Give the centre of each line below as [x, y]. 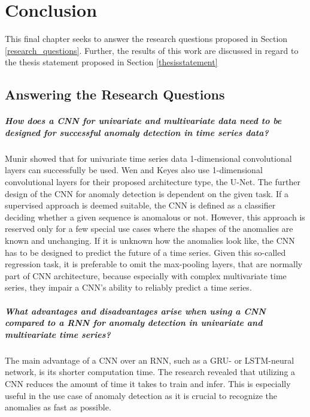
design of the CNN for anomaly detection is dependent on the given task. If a [147, 193]
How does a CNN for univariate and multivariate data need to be [143, 121]
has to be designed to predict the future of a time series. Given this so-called [145, 252]
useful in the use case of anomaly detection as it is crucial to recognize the [141, 395]
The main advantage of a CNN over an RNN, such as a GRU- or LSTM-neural [150, 360]
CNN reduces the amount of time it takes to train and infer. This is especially [148, 383]
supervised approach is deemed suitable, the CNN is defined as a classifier [140, 205]
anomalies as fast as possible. [58, 407]
